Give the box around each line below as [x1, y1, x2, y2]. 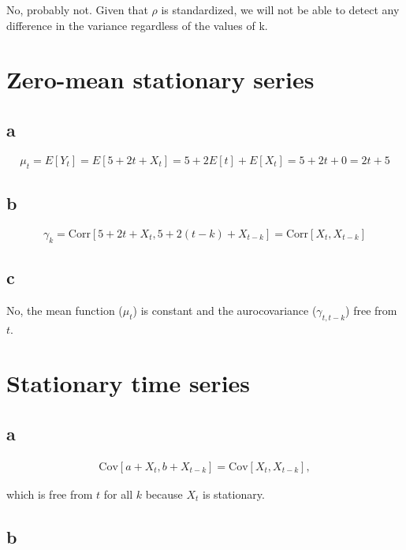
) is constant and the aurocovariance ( [132, 301, 317, 318]
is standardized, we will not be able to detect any [161, 2, 400, 17]
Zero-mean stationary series [6, 63, 315, 95]
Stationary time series [6, 367, 251, 399]
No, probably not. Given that [6, 2, 148, 17]
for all [103, 485, 133, 502]
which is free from [6, 485, 93, 502]
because [145, 485, 183, 502]
